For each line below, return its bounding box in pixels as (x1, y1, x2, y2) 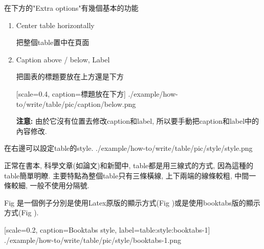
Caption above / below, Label (16, 54, 110, 64)
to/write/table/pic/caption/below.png (16, 98, 136, 109)
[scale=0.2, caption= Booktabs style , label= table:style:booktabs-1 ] (4, 224, 210, 235)
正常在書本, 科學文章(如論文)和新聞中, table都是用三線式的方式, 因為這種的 (4, 160, 253, 170)
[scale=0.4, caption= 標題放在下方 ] (16, 88, 126, 99)
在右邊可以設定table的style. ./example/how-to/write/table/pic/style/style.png (4, 143, 253, 153)
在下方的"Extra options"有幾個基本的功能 (4, 3, 139, 13)
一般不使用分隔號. (30, 180, 90, 191)
